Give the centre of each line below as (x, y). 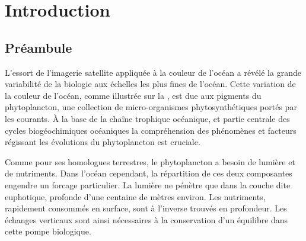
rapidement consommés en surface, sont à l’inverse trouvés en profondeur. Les (146, 208)
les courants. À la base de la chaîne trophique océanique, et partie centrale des (147, 118)
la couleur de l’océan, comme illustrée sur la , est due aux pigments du (133, 95)
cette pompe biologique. (48, 231)
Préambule (39, 47)
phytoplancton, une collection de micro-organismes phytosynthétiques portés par (151, 107)
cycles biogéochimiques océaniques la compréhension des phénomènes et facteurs (151, 130)
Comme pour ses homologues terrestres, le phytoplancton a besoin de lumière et (150, 161)
